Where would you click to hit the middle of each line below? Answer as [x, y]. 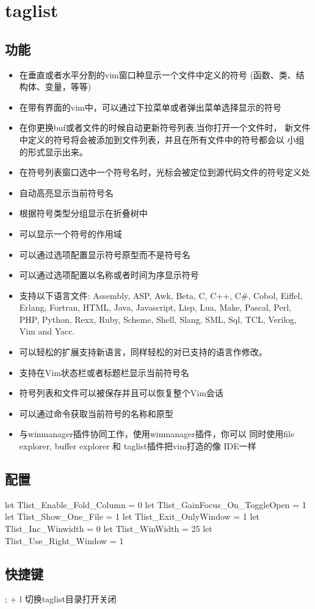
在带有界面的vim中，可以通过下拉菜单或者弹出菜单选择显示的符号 [150, 107]
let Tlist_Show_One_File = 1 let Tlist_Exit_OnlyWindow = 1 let [132, 516]
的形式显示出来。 [53, 151]
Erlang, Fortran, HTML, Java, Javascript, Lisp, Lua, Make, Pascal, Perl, [155, 307]
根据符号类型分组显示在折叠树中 [83, 213]
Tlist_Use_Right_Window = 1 [64, 540]
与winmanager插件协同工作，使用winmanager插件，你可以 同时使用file [157, 434]
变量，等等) [68, 87]
